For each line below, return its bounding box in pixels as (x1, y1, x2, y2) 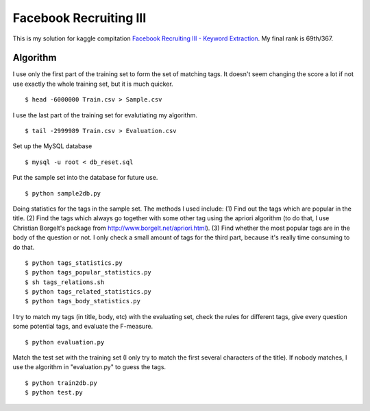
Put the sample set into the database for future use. (12, 174, 158, 182)
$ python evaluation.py (25, 338, 105, 346)
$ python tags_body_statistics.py (25, 297, 140, 305)
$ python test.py (25, 388, 83, 397)
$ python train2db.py (25, 379, 97, 387)
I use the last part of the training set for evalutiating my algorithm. (12, 110, 198, 119)
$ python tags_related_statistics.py (25, 288, 152, 296)
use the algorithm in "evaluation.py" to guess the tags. (12, 363, 166, 371)
